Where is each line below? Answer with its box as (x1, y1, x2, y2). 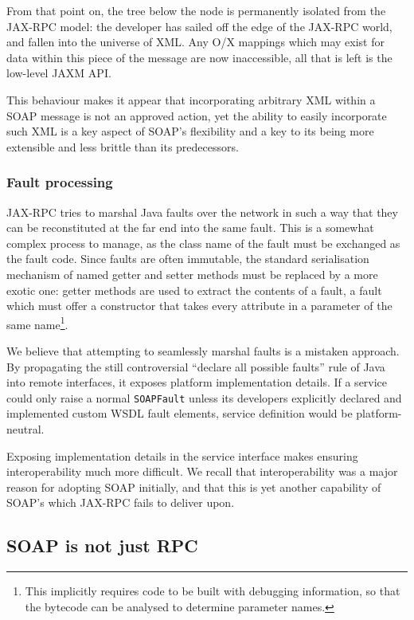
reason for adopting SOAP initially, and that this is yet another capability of (6, 478, 381, 495)
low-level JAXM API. (6, 65, 111, 81)
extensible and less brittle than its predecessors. (6, 138, 239, 155)
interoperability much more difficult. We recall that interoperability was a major (6, 463, 398, 480)
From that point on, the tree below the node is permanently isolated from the (6, 2, 386, 18)
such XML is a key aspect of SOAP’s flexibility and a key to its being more (6, 123, 374, 139)
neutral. (6, 421, 45, 437)
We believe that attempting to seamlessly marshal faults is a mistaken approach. (6, 342, 400, 359)
